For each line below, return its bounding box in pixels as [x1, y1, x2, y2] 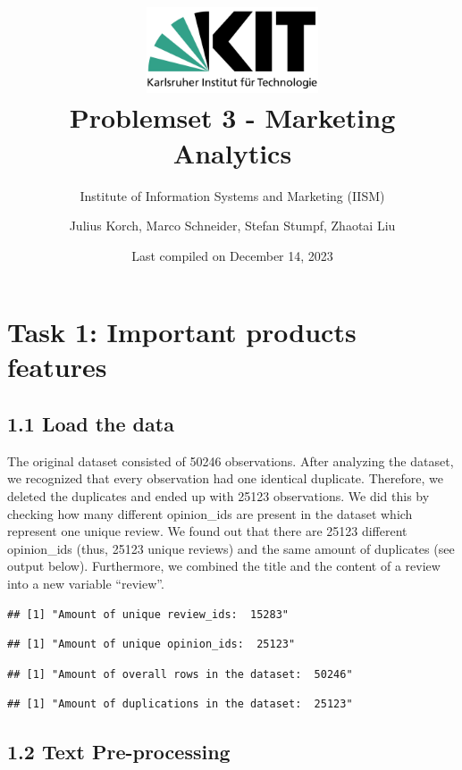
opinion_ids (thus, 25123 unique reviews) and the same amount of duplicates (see [7, 539, 455, 557]
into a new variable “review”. [7, 574, 164, 593]
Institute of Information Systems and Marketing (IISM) [80, 186, 385, 205]
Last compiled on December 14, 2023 [131, 246, 333, 264]
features [7, 348, 107, 385]
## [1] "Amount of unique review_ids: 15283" [7, 607, 289, 621]
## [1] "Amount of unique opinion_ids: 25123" [7, 638, 296, 651]
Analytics [172, 134, 292, 171]
